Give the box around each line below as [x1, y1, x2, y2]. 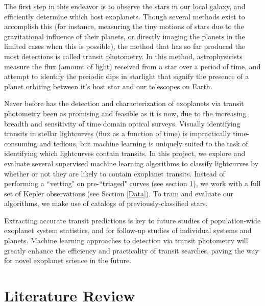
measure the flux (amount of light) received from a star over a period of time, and [4, 61, 261, 71]
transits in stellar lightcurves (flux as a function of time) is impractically [4, 128, 231, 139]
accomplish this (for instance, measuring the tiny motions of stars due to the [4, 21, 244, 32]
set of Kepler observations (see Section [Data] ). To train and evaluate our [4, 188, 234, 198]
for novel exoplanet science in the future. [4, 255, 132, 266]
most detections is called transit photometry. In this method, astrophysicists [4, 50, 243, 61]
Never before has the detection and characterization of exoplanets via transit [4, 98, 244, 109]
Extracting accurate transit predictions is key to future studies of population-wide [4, 215, 261, 225]
